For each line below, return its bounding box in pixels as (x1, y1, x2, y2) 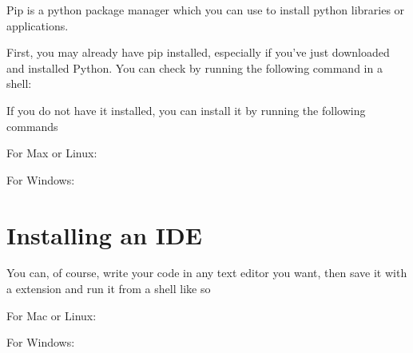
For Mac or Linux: (6, 307, 97, 323)
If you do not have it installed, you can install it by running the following (6, 101, 366, 118)
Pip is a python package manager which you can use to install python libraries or (6, 2, 405, 18)
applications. (6, 17, 69, 34)
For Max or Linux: (6, 145, 97, 161)
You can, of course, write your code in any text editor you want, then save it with (6, 264, 407, 281)
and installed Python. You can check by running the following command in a (6, 59, 383, 76)
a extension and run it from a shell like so (6, 280, 211, 297)
